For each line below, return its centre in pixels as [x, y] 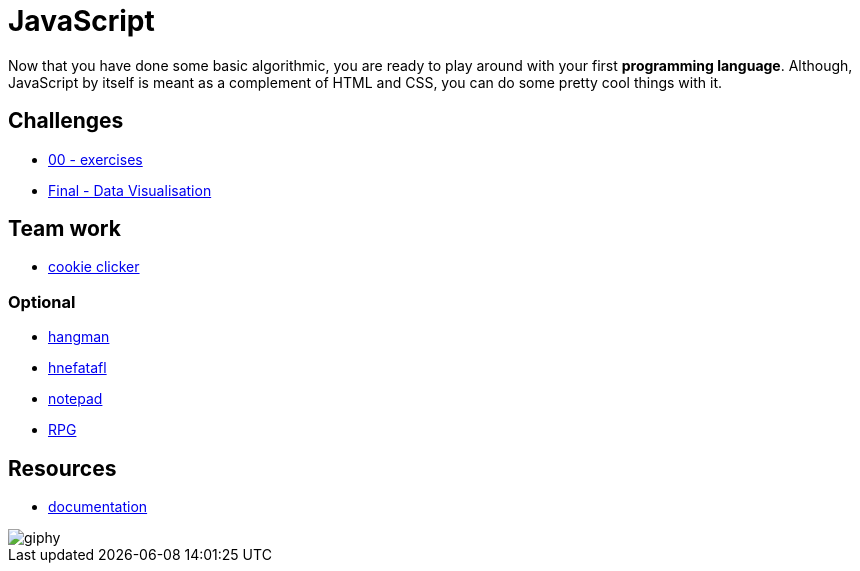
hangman [79, 337]
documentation [98, 507]
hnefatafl [77, 368]
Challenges [66, 121]
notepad [75, 399]
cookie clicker [94, 267]
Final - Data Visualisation [130, 190]
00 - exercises [95, 159]
